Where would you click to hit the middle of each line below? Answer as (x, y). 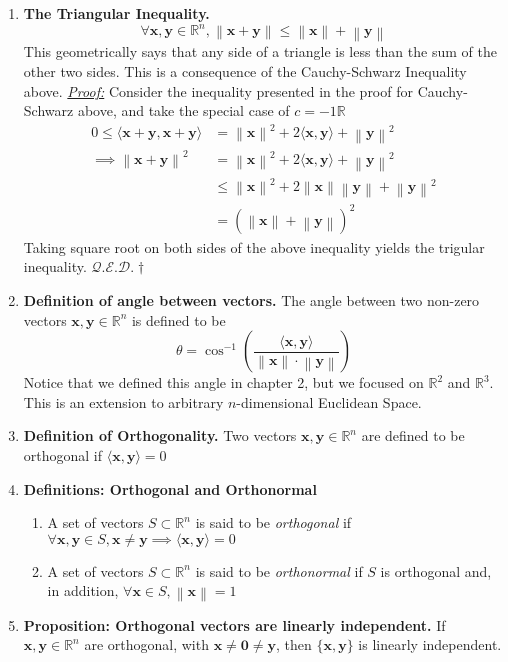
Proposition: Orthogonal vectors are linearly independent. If (234, 624)
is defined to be (178, 319)
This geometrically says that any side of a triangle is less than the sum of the (260, 51)
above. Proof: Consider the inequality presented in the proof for (218, 90)
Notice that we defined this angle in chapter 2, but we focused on (223, 382)
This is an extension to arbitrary (123, 401)
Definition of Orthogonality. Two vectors (160, 435)
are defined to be (413, 435)
